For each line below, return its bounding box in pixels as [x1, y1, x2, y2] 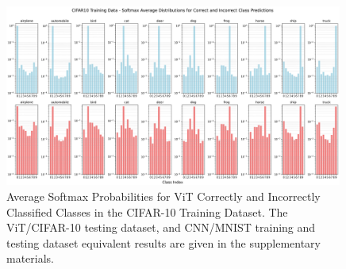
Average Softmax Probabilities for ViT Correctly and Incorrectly [6, 188, 321, 205]
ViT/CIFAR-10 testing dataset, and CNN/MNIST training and [6, 219, 316, 236]
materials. [6, 250, 55, 267]
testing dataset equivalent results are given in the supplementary [6, 234, 321, 251]
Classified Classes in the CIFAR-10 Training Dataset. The [6, 203, 288, 220]
